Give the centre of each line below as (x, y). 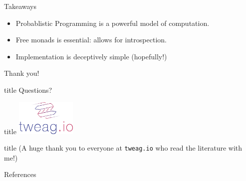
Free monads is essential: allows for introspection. (91, 40)
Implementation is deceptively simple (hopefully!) (91, 56)
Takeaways (20, 6)
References (20, 174)
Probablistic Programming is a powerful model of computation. (113, 23)
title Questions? (28, 90)
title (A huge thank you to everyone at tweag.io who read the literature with (123, 148)
